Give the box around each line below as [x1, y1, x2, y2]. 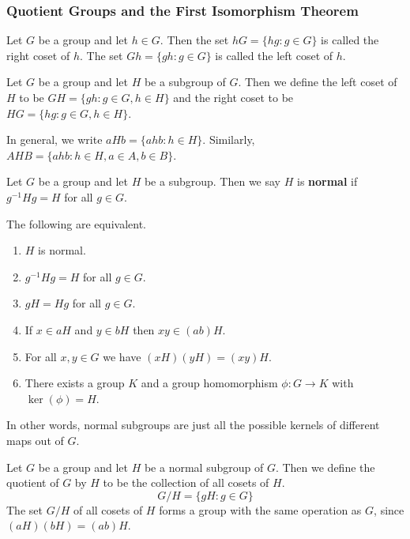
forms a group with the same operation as [159, 501, 362, 518]
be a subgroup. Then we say [144, 173, 281, 190]
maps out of [6, 432, 64, 448]
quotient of [6, 474, 59, 491]
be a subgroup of [144, 73, 226, 90]
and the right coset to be [173, 89, 294, 105]
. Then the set [160, 32, 229, 48]
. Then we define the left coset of [238, 73, 397, 90]
